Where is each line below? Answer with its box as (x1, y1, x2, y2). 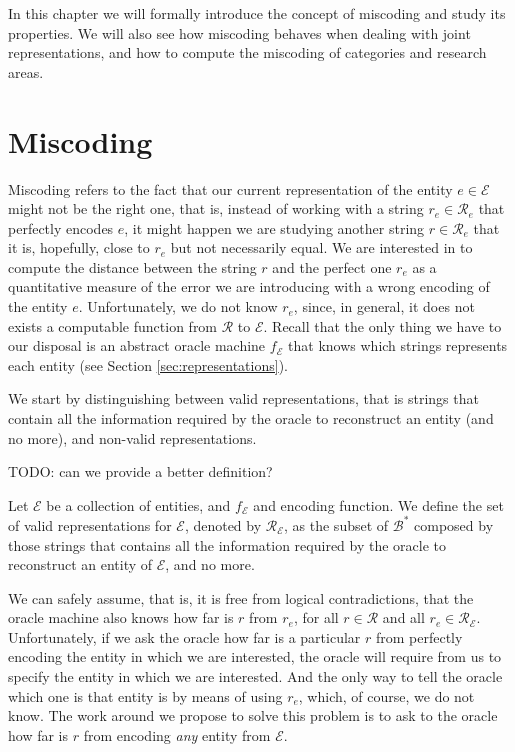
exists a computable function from (8, 315, 218, 336)
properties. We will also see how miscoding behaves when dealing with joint (8, 22, 471, 43)
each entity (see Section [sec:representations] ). (8, 354, 288, 375)
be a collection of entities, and (46, 494, 231, 515)
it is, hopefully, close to (8, 237, 150, 258)
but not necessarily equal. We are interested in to (170, 237, 473, 258)
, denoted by (184, 514, 262, 535)
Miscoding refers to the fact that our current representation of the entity (8, 178, 453, 199)
